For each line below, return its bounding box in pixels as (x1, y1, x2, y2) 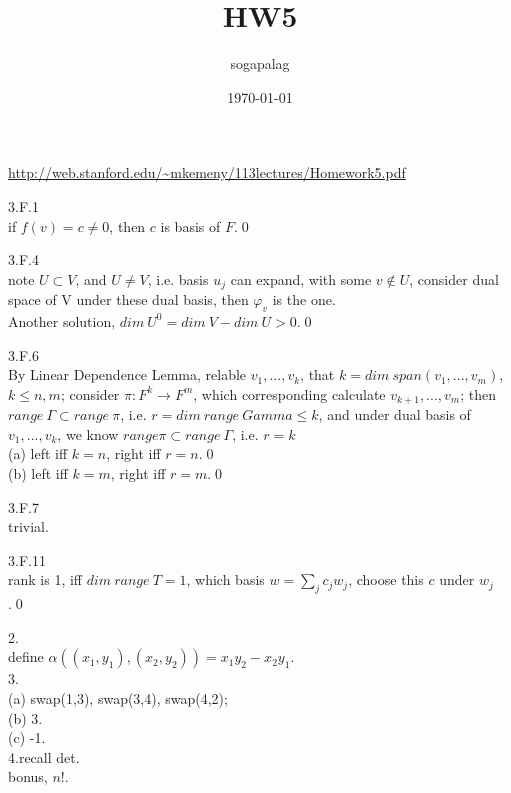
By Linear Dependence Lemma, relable (8, 364, 247, 385)
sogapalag (230, 53, 290, 74)
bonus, (8, 766, 48, 787)
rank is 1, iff (8, 569, 83, 590)
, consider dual (409, 268, 499, 289)
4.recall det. (8, 746, 80, 767)
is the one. (272, 289, 336, 310)
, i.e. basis (147, 268, 209, 289)
